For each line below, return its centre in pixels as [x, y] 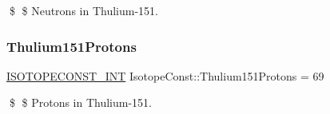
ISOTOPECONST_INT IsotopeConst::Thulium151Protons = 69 [165, 75]
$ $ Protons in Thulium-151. [80, 102]
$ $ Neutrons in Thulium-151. [83, 10]
